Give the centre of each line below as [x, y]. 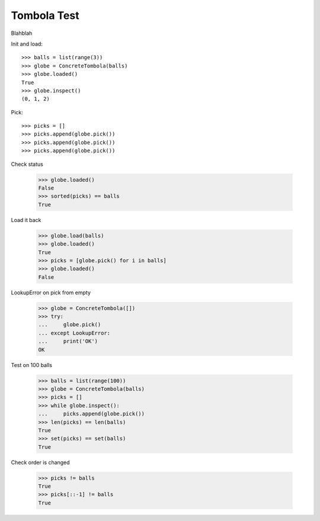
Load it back [26, 220]
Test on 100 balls [32, 365]
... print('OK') [68, 341]
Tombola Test [45, 15]
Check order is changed [41, 462]
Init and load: [27, 44]
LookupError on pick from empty [51, 292]
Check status [27, 164]
